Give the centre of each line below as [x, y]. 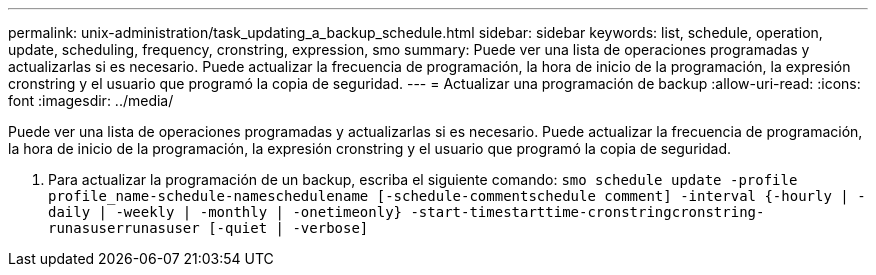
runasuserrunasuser [124, 228]
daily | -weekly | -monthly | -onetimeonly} [225, 212]
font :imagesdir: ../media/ [91, 100]
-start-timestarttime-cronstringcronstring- [587, 212]
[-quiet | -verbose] [288, 228]
